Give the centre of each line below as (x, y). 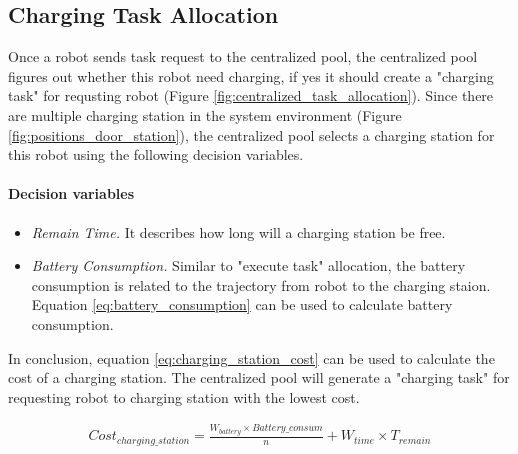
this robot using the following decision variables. (156, 154)
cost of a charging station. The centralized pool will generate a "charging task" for (259, 377)
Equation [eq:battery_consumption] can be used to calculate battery (242, 304)
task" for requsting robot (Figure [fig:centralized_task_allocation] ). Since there (251, 95)
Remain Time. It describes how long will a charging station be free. (238, 231)
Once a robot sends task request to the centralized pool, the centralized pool (243, 56)
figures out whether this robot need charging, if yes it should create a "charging (251, 75)
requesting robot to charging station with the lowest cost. (184, 396)
